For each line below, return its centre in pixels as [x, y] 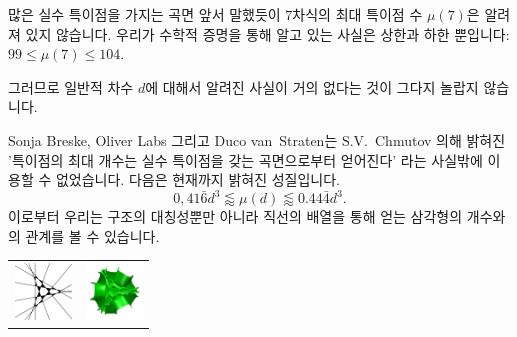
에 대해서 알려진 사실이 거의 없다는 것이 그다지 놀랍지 [312, 86]
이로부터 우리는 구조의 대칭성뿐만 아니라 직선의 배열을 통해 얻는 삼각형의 [235, 216]
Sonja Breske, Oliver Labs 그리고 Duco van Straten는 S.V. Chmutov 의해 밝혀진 [257, 139]
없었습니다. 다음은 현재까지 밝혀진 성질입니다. [197, 179]
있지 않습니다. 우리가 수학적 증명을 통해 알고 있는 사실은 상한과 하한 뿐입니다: [267, 33]
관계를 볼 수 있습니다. [92, 235]
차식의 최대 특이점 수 [357, 14]
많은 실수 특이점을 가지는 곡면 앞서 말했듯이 [144, 14]
